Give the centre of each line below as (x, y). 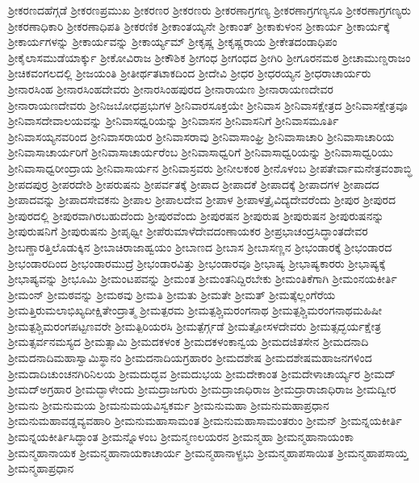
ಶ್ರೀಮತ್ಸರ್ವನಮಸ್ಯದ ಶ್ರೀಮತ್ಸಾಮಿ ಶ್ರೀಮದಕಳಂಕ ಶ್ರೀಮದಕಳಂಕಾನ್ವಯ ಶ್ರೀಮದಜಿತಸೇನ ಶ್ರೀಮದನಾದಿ (189, 341)
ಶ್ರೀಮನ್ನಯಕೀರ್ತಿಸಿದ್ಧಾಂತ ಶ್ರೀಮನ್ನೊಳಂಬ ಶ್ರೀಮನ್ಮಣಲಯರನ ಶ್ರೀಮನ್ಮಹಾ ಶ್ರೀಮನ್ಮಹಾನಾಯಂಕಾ (181, 437)
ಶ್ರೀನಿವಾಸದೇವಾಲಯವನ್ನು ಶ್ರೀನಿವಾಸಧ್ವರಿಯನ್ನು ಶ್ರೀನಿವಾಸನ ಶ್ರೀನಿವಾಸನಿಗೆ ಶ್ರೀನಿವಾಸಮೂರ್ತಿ (174, 121)
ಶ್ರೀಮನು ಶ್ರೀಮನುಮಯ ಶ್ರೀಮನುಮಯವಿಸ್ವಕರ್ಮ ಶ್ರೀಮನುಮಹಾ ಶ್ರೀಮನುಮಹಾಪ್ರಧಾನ (169, 404)
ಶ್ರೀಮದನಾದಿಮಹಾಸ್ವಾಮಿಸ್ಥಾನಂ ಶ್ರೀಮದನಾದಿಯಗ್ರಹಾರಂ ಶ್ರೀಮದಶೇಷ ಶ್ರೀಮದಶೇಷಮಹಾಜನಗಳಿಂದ (190, 358)
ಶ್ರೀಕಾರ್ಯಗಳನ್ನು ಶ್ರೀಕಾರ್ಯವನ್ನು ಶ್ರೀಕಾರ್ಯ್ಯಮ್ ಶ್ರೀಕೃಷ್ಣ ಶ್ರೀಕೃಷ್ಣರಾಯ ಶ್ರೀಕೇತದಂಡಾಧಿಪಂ (173, 42)
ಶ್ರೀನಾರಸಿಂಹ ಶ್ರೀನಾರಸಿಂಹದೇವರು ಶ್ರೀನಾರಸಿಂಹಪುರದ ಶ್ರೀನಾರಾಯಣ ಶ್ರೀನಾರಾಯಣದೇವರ (171, 88)
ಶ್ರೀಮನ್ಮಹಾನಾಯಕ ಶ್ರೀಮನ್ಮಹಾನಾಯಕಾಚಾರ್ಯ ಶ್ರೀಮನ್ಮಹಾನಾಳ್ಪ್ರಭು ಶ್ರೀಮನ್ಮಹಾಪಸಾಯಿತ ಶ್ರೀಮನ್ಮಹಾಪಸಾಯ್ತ (208, 452)
